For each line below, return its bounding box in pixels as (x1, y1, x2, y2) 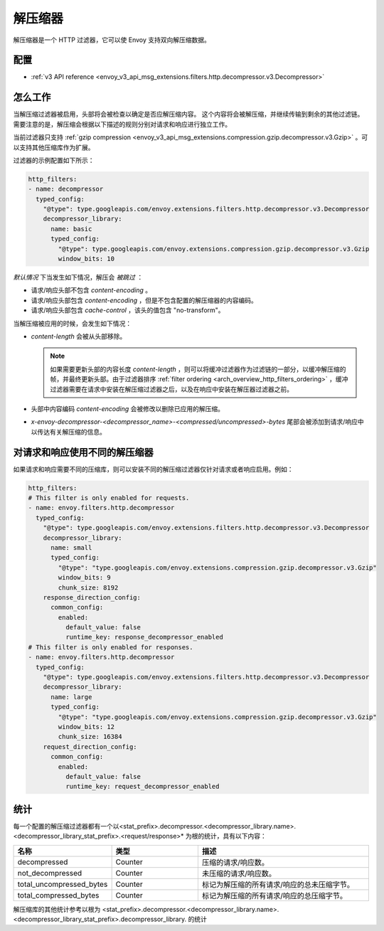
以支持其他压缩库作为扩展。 (13, 143, 95, 151)
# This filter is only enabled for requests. (28, 494, 190, 501)
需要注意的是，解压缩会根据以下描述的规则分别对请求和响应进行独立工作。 (13, 119, 231, 128)
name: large (50, 693, 92, 701)
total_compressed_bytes (17, 890, 100, 900)
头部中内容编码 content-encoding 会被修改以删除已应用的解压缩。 (31, 404, 224, 413)
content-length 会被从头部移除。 (31, 331, 127, 341)
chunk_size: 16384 (58, 733, 122, 741)
